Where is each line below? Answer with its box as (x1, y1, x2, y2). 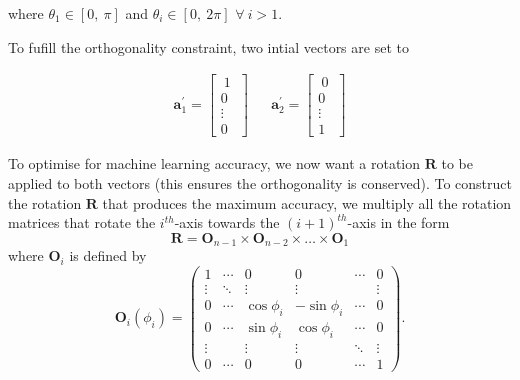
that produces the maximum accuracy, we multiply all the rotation (102, 192, 512, 213)
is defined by (69, 245, 147, 266)
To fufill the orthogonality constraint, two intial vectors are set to (8, 36, 409, 57)
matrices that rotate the (8, 212, 156, 233)
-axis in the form (347, 212, 450, 233)
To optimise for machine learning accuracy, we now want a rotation (8, 153, 421, 174)
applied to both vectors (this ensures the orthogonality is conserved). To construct (8, 172, 512, 193)
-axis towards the (174, 212, 280, 233)
